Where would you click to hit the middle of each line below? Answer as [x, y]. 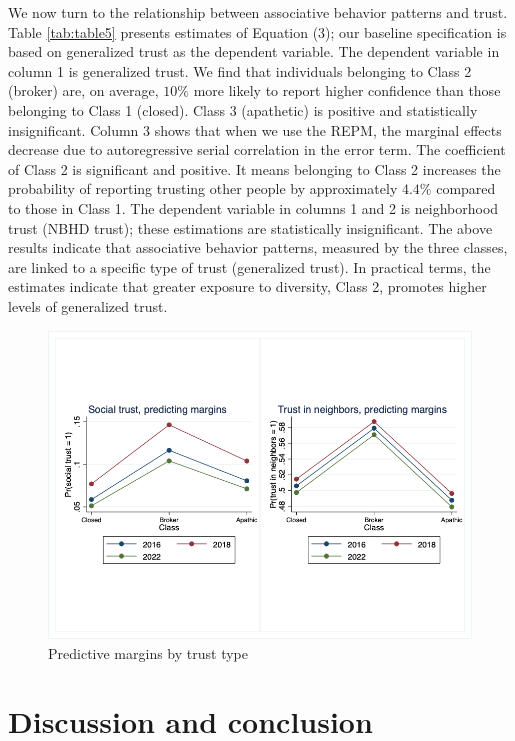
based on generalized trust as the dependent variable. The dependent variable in [254, 51]
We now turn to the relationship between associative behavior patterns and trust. [258, 12]
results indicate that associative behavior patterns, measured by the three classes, [258, 247]
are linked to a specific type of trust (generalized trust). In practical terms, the [249, 266]
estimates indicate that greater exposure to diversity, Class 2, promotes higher [247, 286]
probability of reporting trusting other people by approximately [203, 188]
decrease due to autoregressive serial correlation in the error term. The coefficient [257, 149]
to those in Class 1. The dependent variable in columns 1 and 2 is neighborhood [253, 207]
